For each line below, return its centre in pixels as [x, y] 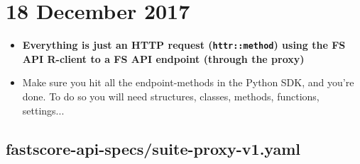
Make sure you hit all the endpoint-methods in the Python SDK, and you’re [188, 82]
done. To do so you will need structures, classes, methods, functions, [171, 96]
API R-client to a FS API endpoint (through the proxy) [163, 58]
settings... [43, 110]
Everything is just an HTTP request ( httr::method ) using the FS [184, 45]
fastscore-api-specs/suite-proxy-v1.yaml [153, 148]
